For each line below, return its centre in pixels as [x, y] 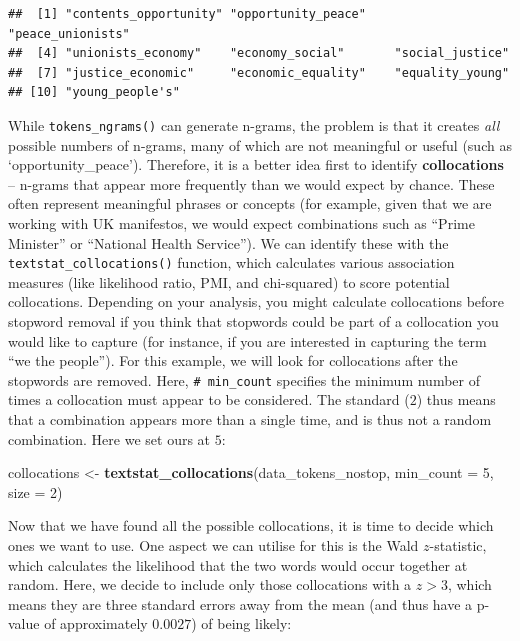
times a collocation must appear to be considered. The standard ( [209, 399]
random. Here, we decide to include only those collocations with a [210, 584]
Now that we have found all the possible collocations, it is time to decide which [251, 525]
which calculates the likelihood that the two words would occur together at [238, 564]
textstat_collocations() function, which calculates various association [231, 262]
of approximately [96, 623]
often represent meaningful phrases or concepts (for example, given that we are [250, 203]
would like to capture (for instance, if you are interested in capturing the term [247, 340]
